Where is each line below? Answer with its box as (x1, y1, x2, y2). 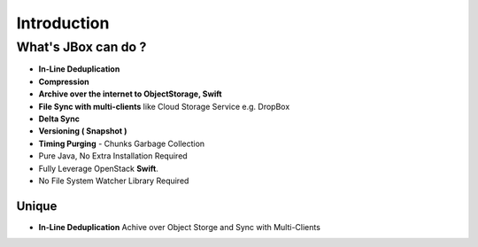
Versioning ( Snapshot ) (38, 126, 127, 136)
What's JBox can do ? (16, 39, 147, 55)
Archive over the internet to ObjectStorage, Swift (38, 89, 222, 99)
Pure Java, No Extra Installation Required (38, 151, 188, 161)
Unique (16, 198, 58, 213)
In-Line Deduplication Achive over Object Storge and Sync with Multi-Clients (38, 221, 320, 232)
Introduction (16, 13, 110, 33)
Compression (38, 76, 90, 87)
